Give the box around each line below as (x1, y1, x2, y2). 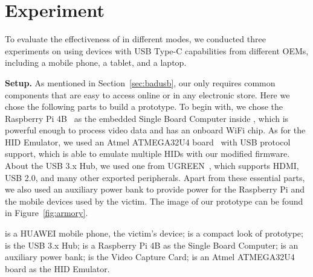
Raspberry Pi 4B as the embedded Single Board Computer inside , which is (5, 112, 289, 124)
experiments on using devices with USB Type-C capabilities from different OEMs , (5, 44, 309, 57)
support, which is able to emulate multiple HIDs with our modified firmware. (5, 147, 290, 160)
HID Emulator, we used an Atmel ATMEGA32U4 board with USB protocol (5, 135, 291, 148)
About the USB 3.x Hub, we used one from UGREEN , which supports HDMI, (5, 159, 299, 172)
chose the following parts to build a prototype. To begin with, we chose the (5, 100, 283, 113)
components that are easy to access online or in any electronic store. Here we (5, 88, 290, 101)
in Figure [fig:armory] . (5, 206, 88, 219)
